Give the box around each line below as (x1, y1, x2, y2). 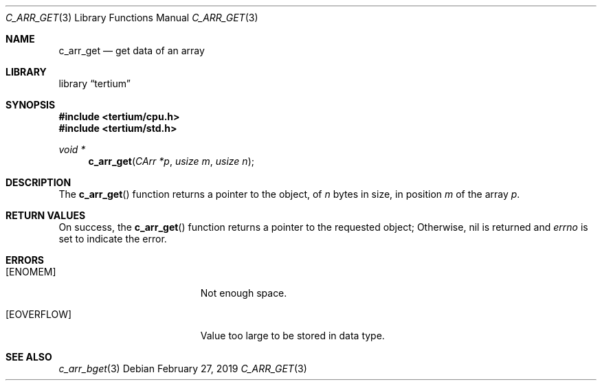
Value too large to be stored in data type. (200, 330, 385, 341)
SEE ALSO (5, 351, 52, 363)
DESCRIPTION (5, 177, 71, 188)
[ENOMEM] (5, 266, 56, 277)
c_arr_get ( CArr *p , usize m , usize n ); (88, 155, 254, 167)
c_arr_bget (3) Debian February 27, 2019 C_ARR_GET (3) (58, 363, 307, 374)
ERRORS (5, 254, 45, 266)
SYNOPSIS (5, 99, 56, 111)
